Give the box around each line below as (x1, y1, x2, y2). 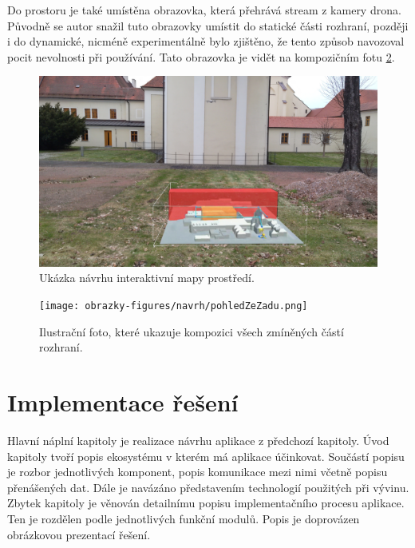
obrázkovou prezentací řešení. (7, 526, 151, 542)
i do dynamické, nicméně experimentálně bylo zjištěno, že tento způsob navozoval (7, 33, 405, 50)
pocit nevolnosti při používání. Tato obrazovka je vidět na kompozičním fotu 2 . (7, 48, 395, 65)
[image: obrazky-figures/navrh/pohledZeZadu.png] (39, 300, 308, 312)
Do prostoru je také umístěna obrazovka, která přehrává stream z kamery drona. (7, 2, 401, 18)
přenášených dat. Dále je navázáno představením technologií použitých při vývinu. (7, 479, 409, 495)
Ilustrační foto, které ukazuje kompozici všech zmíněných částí (39, 323, 344, 340)
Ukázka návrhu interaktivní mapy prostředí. (39, 269, 255, 286)
